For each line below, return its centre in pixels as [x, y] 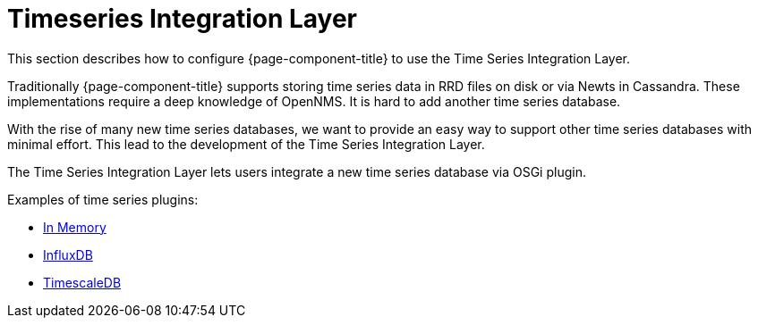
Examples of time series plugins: [103, 199]
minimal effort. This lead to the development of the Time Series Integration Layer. [246, 144]
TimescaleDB [82, 282]
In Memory [75, 227]
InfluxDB [68, 254]
